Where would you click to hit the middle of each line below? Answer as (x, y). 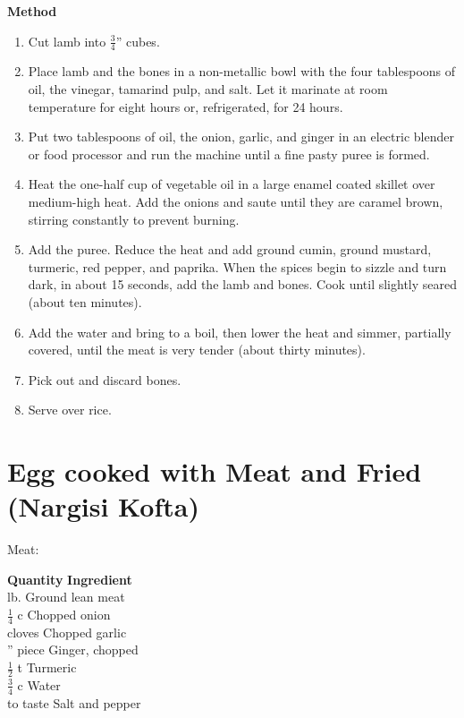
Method (32, 11)
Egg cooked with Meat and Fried (215, 471)
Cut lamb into (67, 41)
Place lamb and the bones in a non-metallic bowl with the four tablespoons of (242, 71)
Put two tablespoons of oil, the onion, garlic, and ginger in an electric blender (241, 137)
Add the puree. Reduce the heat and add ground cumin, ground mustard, (230, 249)
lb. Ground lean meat (66, 597)
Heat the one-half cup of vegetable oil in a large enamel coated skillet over (232, 184)
